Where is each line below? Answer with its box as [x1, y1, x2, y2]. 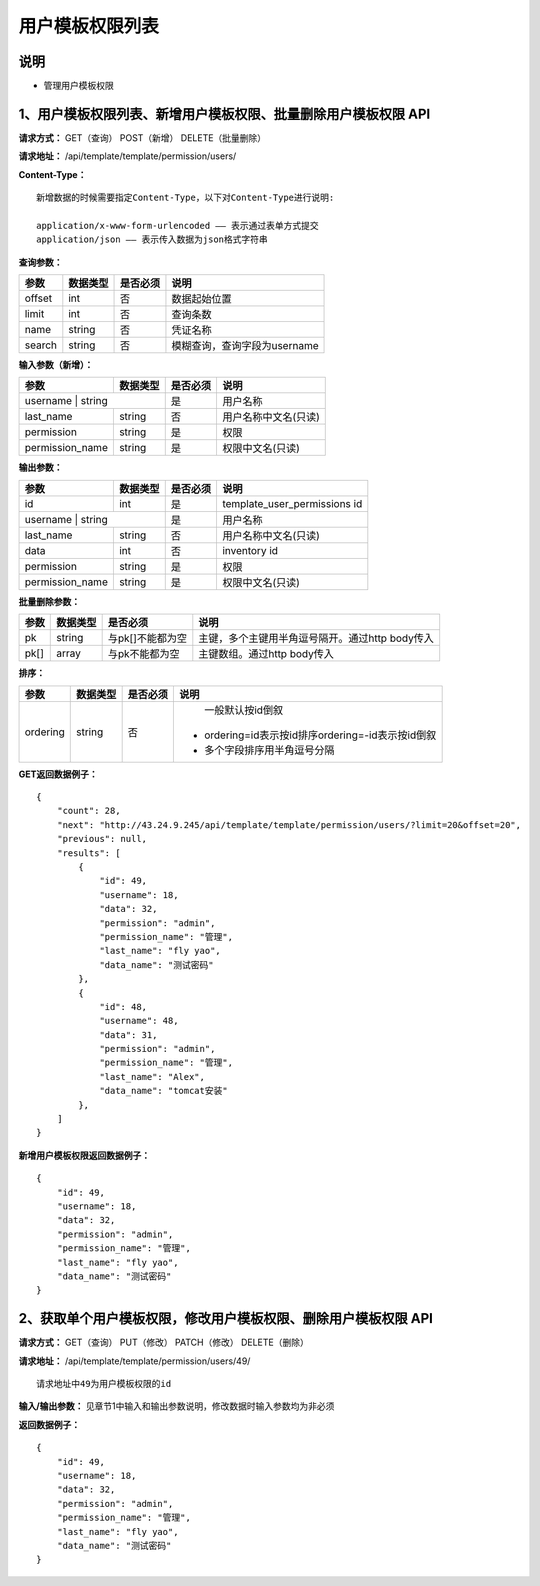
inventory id [221, 543, 279, 557]
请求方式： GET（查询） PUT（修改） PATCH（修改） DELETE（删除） [18, 1336, 309, 1349]
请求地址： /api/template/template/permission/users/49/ [18, 1355, 251, 1367]
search [24, 338, 58, 352]
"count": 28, [56, 805, 121, 817]
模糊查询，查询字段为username [171, 339, 319, 353]
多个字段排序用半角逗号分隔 [203, 743, 335, 757]
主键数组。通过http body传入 [198, 647, 334, 661]
